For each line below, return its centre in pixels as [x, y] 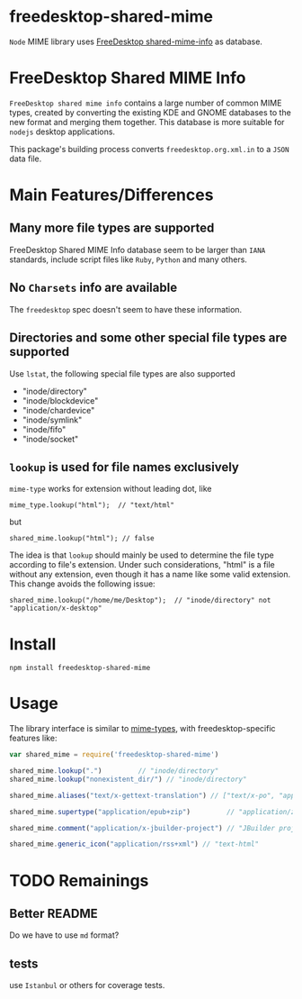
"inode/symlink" [52, 420]
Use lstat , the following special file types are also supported [122, 373]
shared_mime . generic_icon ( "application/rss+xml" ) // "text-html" [134, 844]
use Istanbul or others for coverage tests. [87, 985]
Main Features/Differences [111, 195]
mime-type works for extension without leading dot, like [111, 489]
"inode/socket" [50, 439]
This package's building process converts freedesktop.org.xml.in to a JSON [149, 149]
